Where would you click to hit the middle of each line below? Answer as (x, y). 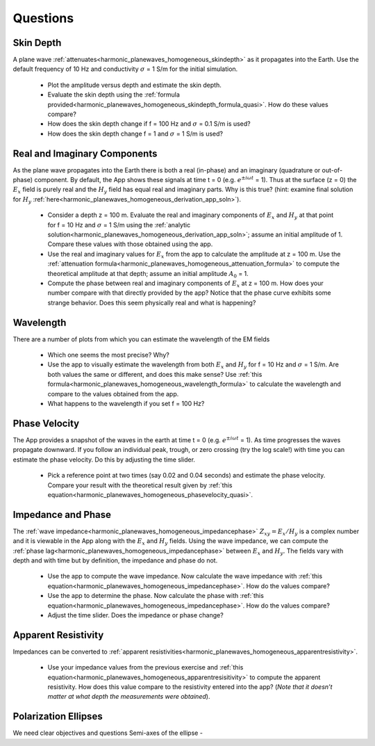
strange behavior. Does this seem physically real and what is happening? (152, 302)
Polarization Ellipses (58, 716)
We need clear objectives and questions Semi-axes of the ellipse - (108, 733)
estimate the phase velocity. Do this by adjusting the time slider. (104, 460)
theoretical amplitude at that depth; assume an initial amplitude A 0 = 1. (148, 274)
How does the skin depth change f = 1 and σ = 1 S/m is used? (135, 133)
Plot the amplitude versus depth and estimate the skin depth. (134, 85)
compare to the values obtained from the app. (113, 394)
